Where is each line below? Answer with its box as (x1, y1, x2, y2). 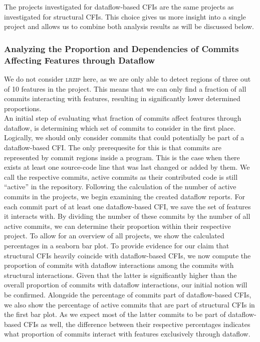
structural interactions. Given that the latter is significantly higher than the (4, 269, 237, 280)
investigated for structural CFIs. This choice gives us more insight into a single (4, 11, 246, 22)
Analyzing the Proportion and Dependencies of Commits (4, 42, 239, 55)
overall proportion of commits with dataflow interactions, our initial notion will (4, 279, 247, 290)
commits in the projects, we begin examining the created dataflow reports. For (4, 191, 245, 202)
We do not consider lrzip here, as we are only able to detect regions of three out (4, 73, 251, 84)
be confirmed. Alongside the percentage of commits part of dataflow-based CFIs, (4, 289, 251, 299)
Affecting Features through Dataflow (4, 54, 155, 66)
